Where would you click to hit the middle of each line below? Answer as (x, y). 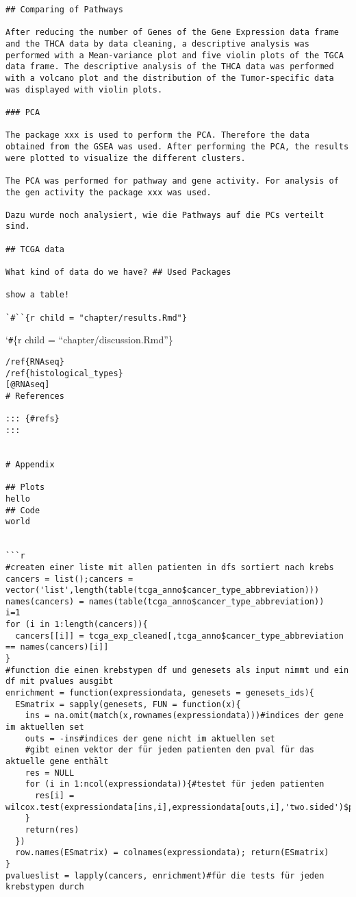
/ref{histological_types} (64, 373)
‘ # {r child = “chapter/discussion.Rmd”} (89, 340)
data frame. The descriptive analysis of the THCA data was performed (170, 67)
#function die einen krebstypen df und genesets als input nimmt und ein (177, 670)
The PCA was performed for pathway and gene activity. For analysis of (172, 181)
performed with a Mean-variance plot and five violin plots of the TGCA (175, 55)
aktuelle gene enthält (57, 761)
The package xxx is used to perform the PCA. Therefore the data (157, 135)
